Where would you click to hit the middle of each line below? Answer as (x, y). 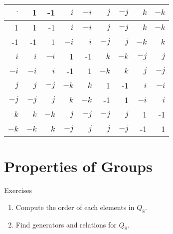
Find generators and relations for (66, 224)
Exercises (18, 190)
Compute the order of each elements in (75, 207)
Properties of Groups (78, 166)
